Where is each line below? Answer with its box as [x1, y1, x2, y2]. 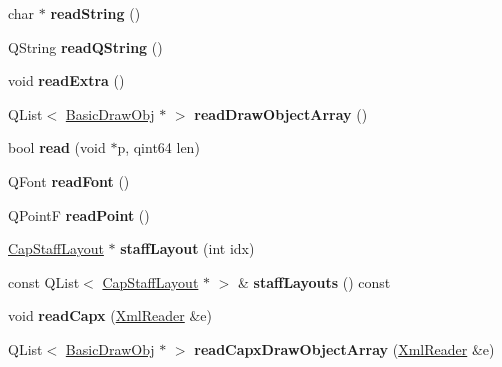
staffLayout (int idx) [120, 238, 255, 259]
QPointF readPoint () [8, 204, 150, 225]
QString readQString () [8, 36, 163, 57]
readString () [50, 3, 141, 23]
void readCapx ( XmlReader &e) [8, 305, 212, 326]
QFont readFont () [8, 170, 130, 191]
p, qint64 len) [117, 137, 200, 158]
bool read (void [8, 137, 106, 158]
